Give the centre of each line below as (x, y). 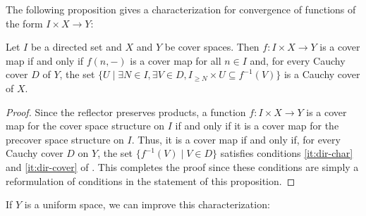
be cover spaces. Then (212, 47)
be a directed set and (76, 47)
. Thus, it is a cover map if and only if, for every (236, 139)
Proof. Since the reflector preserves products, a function (126, 112)
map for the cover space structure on (85, 126)
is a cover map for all (176, 60)
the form (24, 23)
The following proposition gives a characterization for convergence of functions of (181, 9)
